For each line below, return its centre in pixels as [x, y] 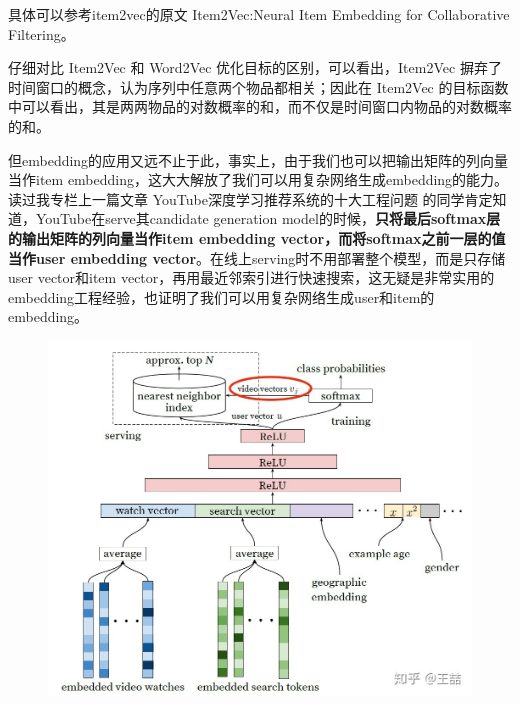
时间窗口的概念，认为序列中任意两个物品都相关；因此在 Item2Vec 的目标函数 [258, 86]
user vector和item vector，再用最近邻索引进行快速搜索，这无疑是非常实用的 [251, 277]
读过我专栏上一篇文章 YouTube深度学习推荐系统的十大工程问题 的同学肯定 [250, 198]
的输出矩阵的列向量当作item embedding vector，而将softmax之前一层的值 [257, 237]
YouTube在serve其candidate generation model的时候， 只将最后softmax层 [268, 218]
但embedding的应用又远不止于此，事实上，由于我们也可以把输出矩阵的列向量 [258, 159]
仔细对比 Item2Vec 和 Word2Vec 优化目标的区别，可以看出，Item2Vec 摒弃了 [255, 67]
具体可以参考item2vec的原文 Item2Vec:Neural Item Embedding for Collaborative [259, 14]
